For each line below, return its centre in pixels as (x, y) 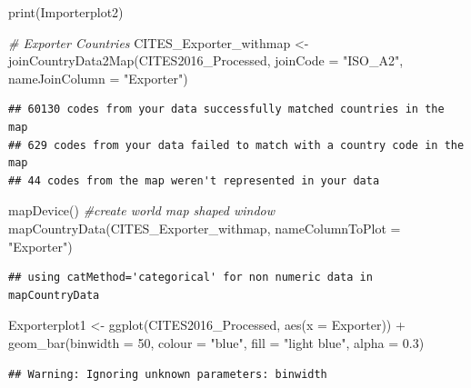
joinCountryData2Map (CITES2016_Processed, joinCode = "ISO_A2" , (206, 60)
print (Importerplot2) (66, 12)
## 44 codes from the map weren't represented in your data (194, 180)
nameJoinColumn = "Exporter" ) (98, 78)
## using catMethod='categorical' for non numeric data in (190, 278)
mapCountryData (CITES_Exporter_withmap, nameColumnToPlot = (205, 228)
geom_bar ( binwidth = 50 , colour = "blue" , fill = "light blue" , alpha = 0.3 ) (216, 342)
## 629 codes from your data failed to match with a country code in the (236, 145)
